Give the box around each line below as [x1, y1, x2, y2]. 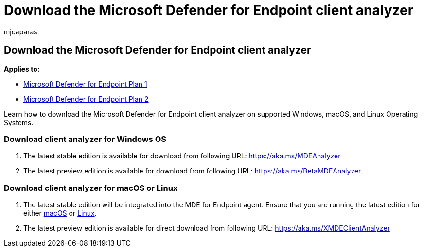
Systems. [4, 118, 34, 126]
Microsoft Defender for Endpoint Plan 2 [23, 94, 149, 103]
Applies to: [4, 64, 40, 73]
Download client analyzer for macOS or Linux [4, 183, 178, 193]
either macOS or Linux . [23, 209, 97, 218]
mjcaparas [4, 27, 37, 36]
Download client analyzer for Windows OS [4, 134, 166, 144]
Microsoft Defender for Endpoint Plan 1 [23, 79, 147, 88]
